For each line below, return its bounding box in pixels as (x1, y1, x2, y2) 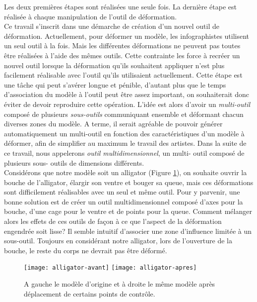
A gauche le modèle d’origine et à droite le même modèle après (24, 279, 215, 289)
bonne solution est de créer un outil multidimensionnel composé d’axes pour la (4, 196, 243, 206)
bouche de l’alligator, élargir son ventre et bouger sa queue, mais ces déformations (4, 177, 254, 187)
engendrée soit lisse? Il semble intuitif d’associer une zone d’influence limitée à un (4, 225, 252, 236)
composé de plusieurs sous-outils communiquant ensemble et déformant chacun (4, 108, 244, 119)
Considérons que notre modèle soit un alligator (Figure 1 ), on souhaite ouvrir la (4, 167, 247, 178)
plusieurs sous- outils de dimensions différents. (4, 157, 144, 168)
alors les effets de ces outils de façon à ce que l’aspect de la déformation (4, 216, 222, 226)
